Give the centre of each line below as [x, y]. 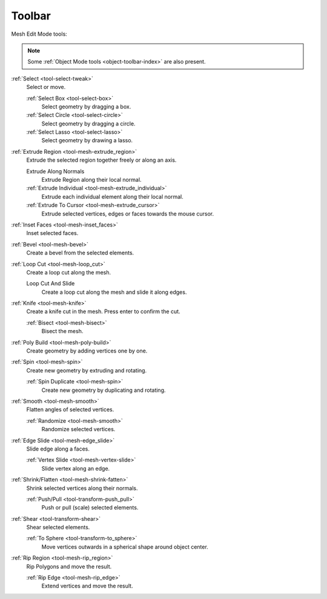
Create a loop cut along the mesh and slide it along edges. [114, 292]
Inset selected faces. [52, 233]
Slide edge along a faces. [58, 449]
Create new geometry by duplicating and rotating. [104, 390]
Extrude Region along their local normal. [91, 180]
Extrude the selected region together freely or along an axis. [101, 160]
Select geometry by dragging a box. [86, 107]
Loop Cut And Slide [51, 283]
